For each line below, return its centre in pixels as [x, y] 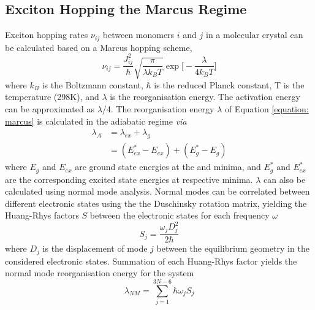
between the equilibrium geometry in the [233, 248]
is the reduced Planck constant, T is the [229, 84]
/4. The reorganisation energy [158, 109]
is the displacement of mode [95, 248]
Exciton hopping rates [47, 35]
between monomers [139, 35]
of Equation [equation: [267, 109]
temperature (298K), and [52, 97]
